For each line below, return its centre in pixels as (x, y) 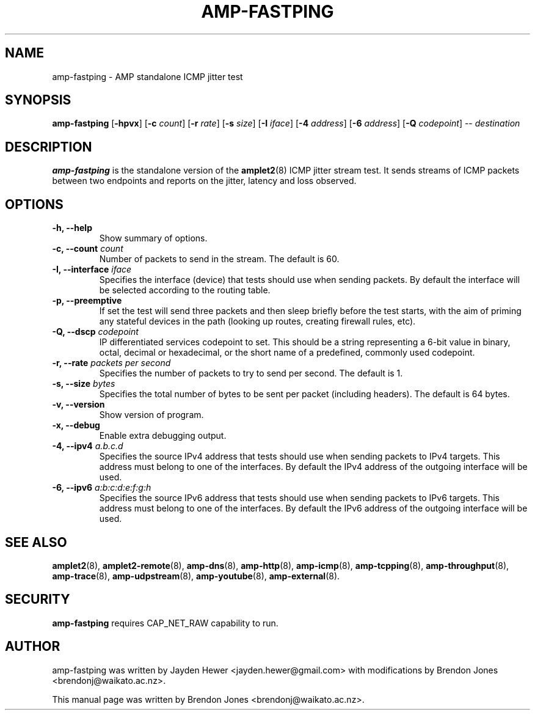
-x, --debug (76, 425)
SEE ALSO (36, 542)
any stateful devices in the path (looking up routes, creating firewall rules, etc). (257, 321)
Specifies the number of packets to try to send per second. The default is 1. (251, 373)
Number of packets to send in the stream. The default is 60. (219, 259)
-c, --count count (88, 249)
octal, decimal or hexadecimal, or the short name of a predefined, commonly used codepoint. (287, 353)
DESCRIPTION (49, 147)
